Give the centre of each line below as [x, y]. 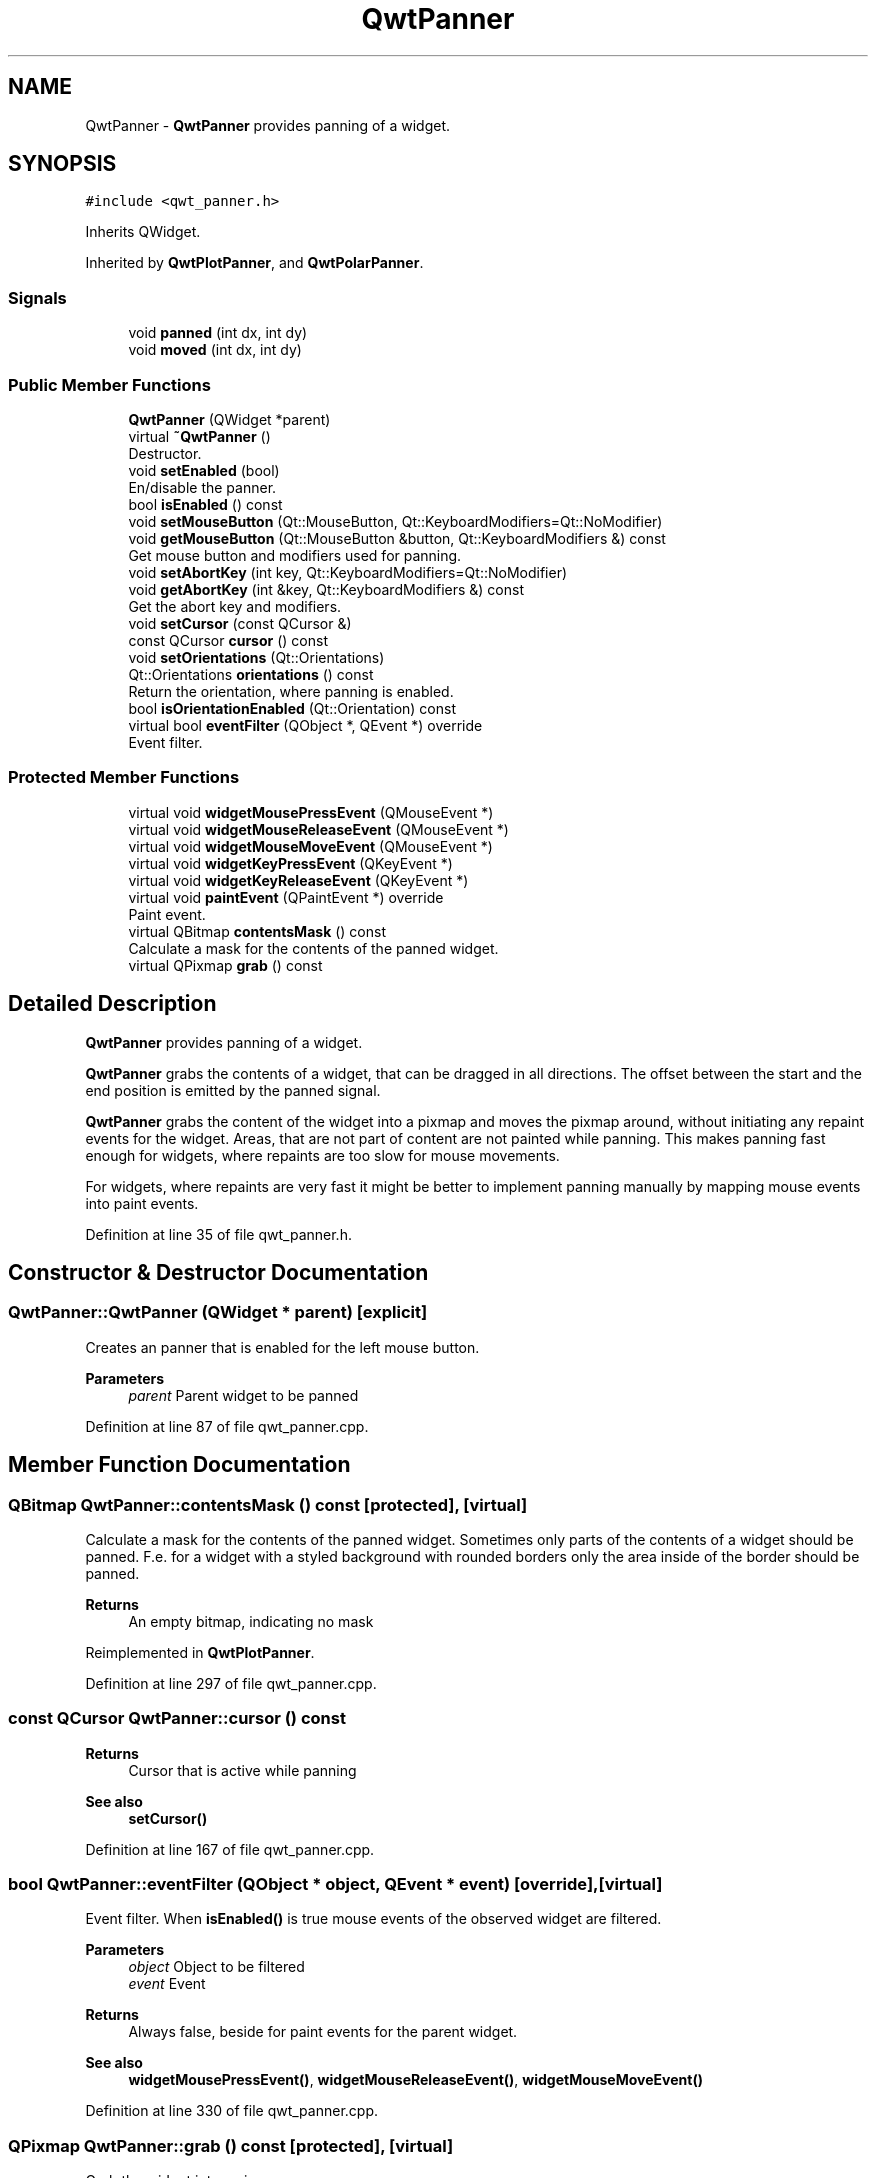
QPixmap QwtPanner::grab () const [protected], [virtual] [231, 2145]
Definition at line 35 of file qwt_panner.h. [218, 1234]
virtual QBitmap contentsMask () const [257, 931]
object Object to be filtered [216, 1967]
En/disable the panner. [202, 487]
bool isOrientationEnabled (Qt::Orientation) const [292, 708]
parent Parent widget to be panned [243, 1395]
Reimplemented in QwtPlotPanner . [200, 1652]
